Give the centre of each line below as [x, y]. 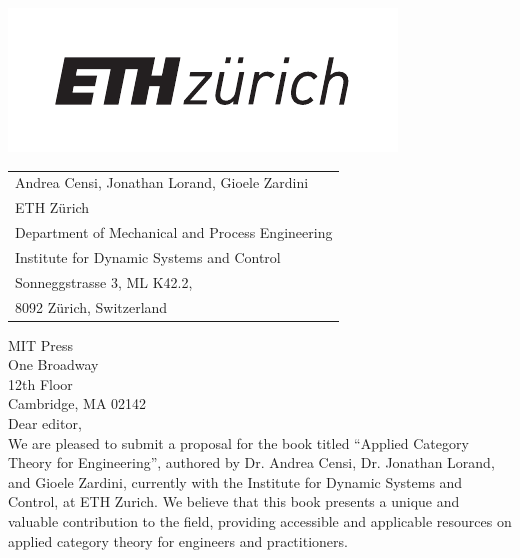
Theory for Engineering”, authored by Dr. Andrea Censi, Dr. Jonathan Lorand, [251, 462]
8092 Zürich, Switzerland [91, 306]
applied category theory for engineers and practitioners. [178, 540]
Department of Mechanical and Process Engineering [174, 232]
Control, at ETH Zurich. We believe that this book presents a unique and [234, 501]
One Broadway [53, 364]
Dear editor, [45, 423]
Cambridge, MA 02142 [77, 403]
